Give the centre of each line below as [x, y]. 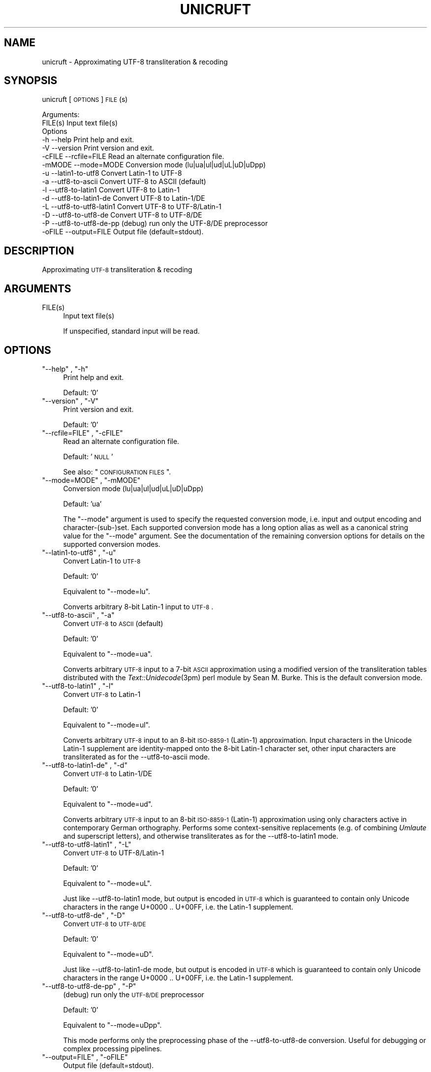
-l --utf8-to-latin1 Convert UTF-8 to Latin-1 [111, 190]
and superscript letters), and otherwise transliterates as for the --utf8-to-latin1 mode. [201, 836]
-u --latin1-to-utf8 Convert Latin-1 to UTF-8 [112, 173]
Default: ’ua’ [82, 504]
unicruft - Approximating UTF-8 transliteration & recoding [135, 62]
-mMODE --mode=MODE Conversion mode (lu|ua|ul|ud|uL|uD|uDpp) [154, 165]
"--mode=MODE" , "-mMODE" [91, 480]
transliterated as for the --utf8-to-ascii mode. [137, 757]
